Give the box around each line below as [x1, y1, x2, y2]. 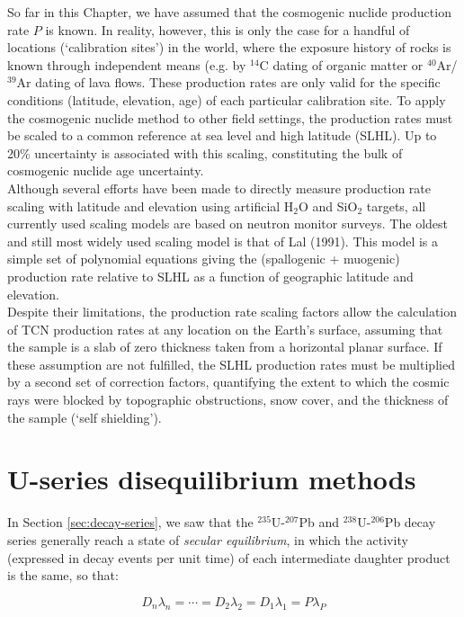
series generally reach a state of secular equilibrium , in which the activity [7, 530, 408, 549]
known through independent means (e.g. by [7, 55, 246, 74]
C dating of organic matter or [259, 55, 424, 74]
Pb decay [384, 513, 436, 532]
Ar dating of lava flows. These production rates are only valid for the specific [16, 73, 441, 92]
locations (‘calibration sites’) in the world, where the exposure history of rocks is [7, 38, 451, 57]
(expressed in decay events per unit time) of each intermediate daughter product [7, 548, 451, 567]
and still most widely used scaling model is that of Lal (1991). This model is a [7, 231, 439, 250]
